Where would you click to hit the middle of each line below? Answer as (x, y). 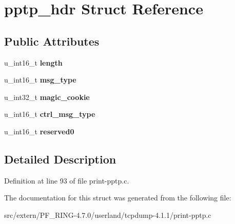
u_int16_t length (33, 62)
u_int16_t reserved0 (39, 131)
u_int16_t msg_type (40, 80)
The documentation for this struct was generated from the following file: (118, 198)
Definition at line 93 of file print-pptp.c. (67, 180)
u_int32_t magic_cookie (47, 97)
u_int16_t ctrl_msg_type (50, 114)
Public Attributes (52, 41)
